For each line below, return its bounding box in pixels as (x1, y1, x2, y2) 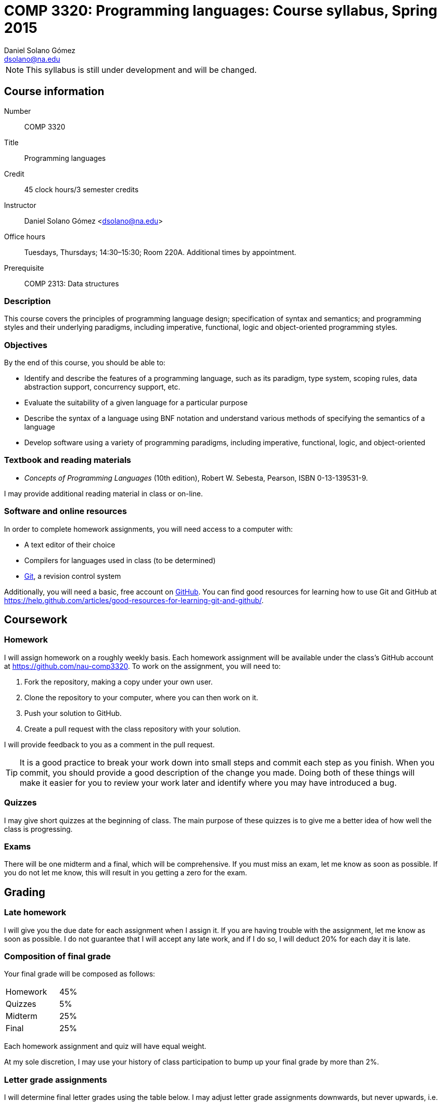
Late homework (4, 907, 66, 918)
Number (4, 106, 31, 115)
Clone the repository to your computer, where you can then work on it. (24, 693, 259, 702)
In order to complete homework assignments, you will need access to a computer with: (4, 524, 293, 533)
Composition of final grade (4, 951, 111, 961)
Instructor (4, 200, 36, 209)
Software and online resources (4, 506, 127, 517)
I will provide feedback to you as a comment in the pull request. (4, 740, 215, 749)
